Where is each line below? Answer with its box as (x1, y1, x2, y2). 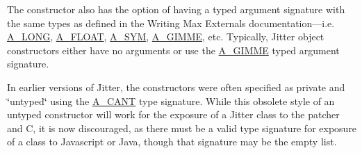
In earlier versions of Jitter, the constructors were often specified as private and (7, 79, 345, 94)
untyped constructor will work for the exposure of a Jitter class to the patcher (7, 107, 340, 122)
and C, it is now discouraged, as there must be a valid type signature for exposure (7, 120, 357, 135)
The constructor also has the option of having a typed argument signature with (7, 2, 345, 16)
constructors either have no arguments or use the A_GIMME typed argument (7, 42, 340, 57)
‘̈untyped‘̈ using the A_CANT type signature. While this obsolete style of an (7, 93, 335, 108)
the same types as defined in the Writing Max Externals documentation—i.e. (7, 15, 335, 30)
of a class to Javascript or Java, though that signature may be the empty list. (7, 134, 337, 149)
